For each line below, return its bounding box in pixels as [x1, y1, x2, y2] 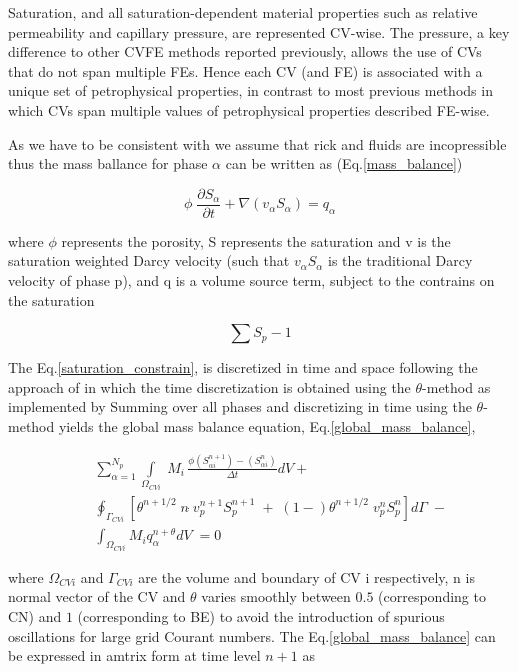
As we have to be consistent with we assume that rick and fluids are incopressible [8, 133, 507, 154]
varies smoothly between [201, 586, 351, 607]
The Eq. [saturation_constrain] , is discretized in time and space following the [8, 357, 478, 378]
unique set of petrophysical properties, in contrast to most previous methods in [8, 80, 493, 101]
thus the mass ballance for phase [8, 153, 208, 174]
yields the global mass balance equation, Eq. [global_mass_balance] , [58, 415, 476, 436]
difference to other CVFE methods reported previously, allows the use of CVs [8, 41, 482, 62]
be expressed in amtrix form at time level [8, 645, 261, 666]
